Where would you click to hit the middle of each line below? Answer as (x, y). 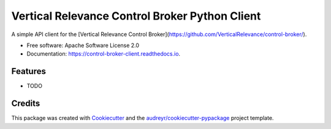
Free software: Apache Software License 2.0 (83, 45)
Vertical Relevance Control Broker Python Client (136, 16)
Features (29, 71)
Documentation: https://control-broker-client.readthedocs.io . (104, 54)
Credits (26, 104)
